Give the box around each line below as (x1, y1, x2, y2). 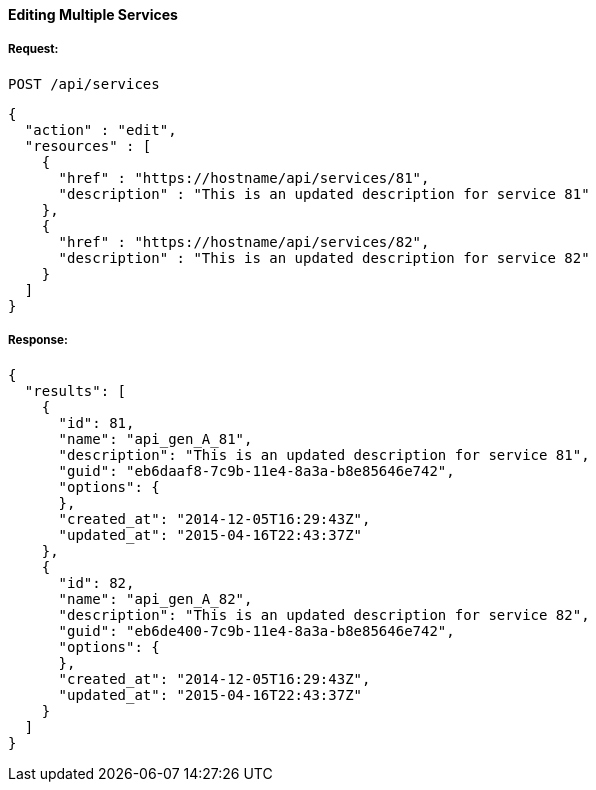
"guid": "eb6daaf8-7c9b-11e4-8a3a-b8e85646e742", (58, 462, 455, 479)
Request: (8, 42, 59, 57)
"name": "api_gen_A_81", (58, 430, 253, 447)
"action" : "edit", (24, 121, 177, 138)
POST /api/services (8, 75, 160, 92)
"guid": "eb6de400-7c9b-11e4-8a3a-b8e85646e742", (58, 622, 455, 639)
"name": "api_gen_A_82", (58, 590, 253, 607)
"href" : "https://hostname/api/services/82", (58, 233, 430, 250)
